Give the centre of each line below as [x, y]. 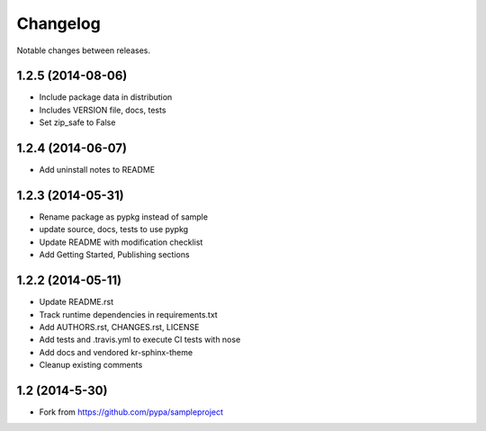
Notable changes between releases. [83, 50]
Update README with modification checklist [121, 242]
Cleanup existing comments [91, 365]
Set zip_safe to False [77, 122]
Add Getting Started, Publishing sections [114, 255]
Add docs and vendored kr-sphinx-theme [116, 352]
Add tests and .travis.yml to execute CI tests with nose [140, 340]
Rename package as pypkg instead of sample [124, 217]
